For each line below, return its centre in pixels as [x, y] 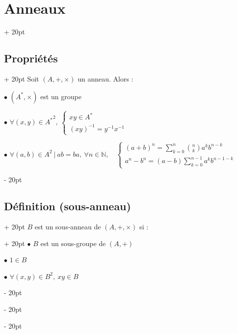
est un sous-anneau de [68, 227]
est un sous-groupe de [73, 243]
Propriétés [31, 58]
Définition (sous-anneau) [67, 206]
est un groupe [61, 96]
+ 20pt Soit [22, 78]
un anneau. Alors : [105, 78]
